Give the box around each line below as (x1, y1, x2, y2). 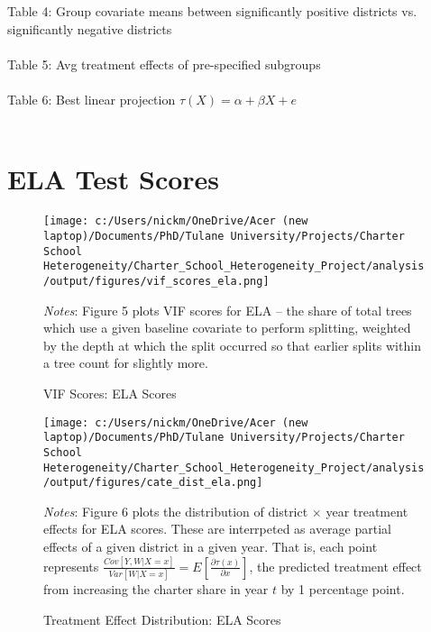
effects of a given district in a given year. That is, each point (43, 537, 378, 555)
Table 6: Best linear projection (7, 89, 176, 108)
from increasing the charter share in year (43, 580, 269, 599)
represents (43, 556, 99, 575)
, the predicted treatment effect (249, 556, 422, 575)
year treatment (326, 501, 408, 520)
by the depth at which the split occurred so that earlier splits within (43, 335, 421, 354)
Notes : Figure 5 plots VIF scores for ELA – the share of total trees (43, 300, 412, 319)
